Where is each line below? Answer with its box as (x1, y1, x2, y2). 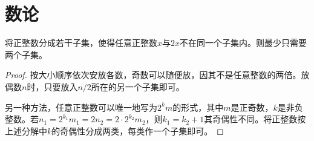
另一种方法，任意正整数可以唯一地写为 (5, 100, 157, 113)
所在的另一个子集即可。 (91, 80, 185, 93)
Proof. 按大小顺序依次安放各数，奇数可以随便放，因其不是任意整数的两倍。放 (5, 68, 310, 81)
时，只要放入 (27, 80, 78, 93)
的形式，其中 (172, 100, 224, 113)
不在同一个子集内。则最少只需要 (180, 36, 307, 49)
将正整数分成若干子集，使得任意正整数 (5, 36, 157, 49)
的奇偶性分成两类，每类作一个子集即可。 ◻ (51, 124, 224, 137)
